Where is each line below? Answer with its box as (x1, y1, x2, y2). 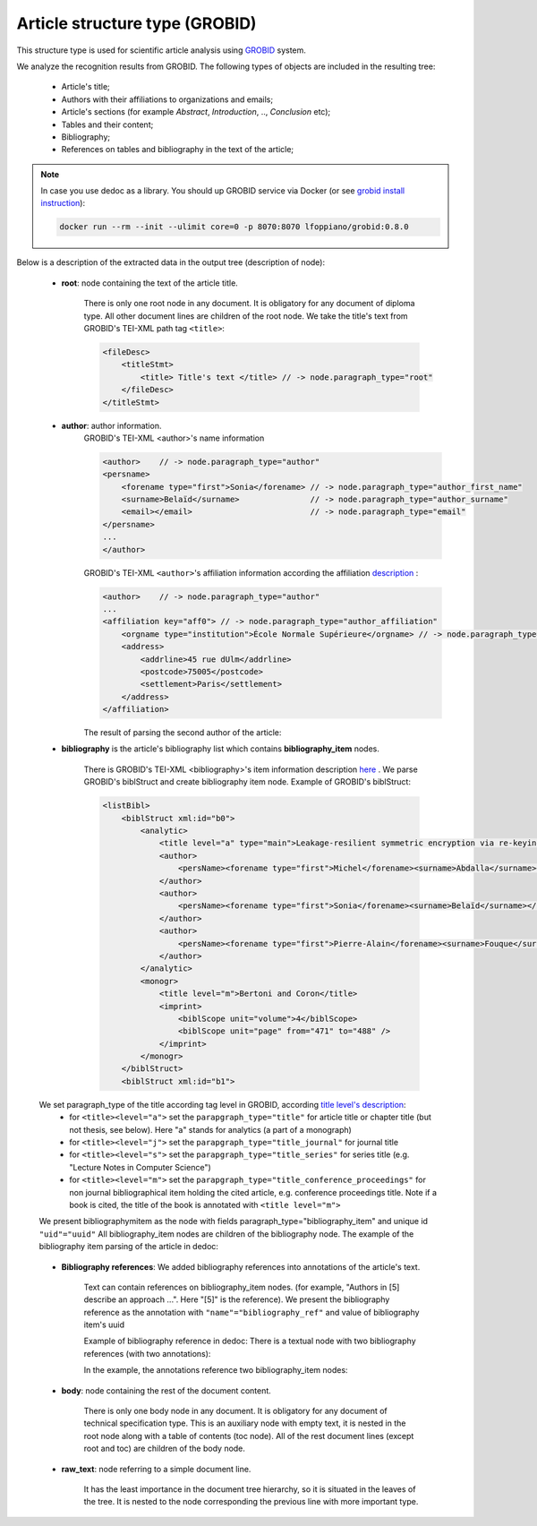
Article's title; (61, 81, 111, 92)
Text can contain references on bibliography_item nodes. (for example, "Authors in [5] (83, 1282, 400, 1292)
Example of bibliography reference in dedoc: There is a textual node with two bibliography (83, 1335, 416, 1347)
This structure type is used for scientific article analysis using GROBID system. (16, 45, 306, 56)
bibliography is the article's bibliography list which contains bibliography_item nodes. (61, 743, 380, 754)
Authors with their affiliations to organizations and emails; (61, 94, 273, 105)
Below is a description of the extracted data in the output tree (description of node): (16, 257, 326, 268)
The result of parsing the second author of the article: (83, 727, 282, 738)
